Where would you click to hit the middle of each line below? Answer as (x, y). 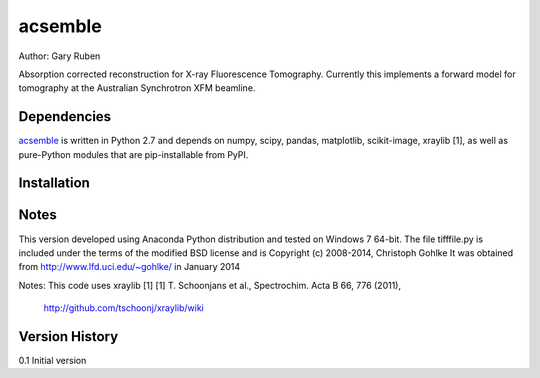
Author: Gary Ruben (59, 56)
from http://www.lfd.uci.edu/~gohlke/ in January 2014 (129, 267)
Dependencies (65, 116)
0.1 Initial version (52, 361)
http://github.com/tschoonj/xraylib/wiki (123, 308)
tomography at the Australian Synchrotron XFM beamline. (137, 88)
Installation (54, 183)
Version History (68, 336)
